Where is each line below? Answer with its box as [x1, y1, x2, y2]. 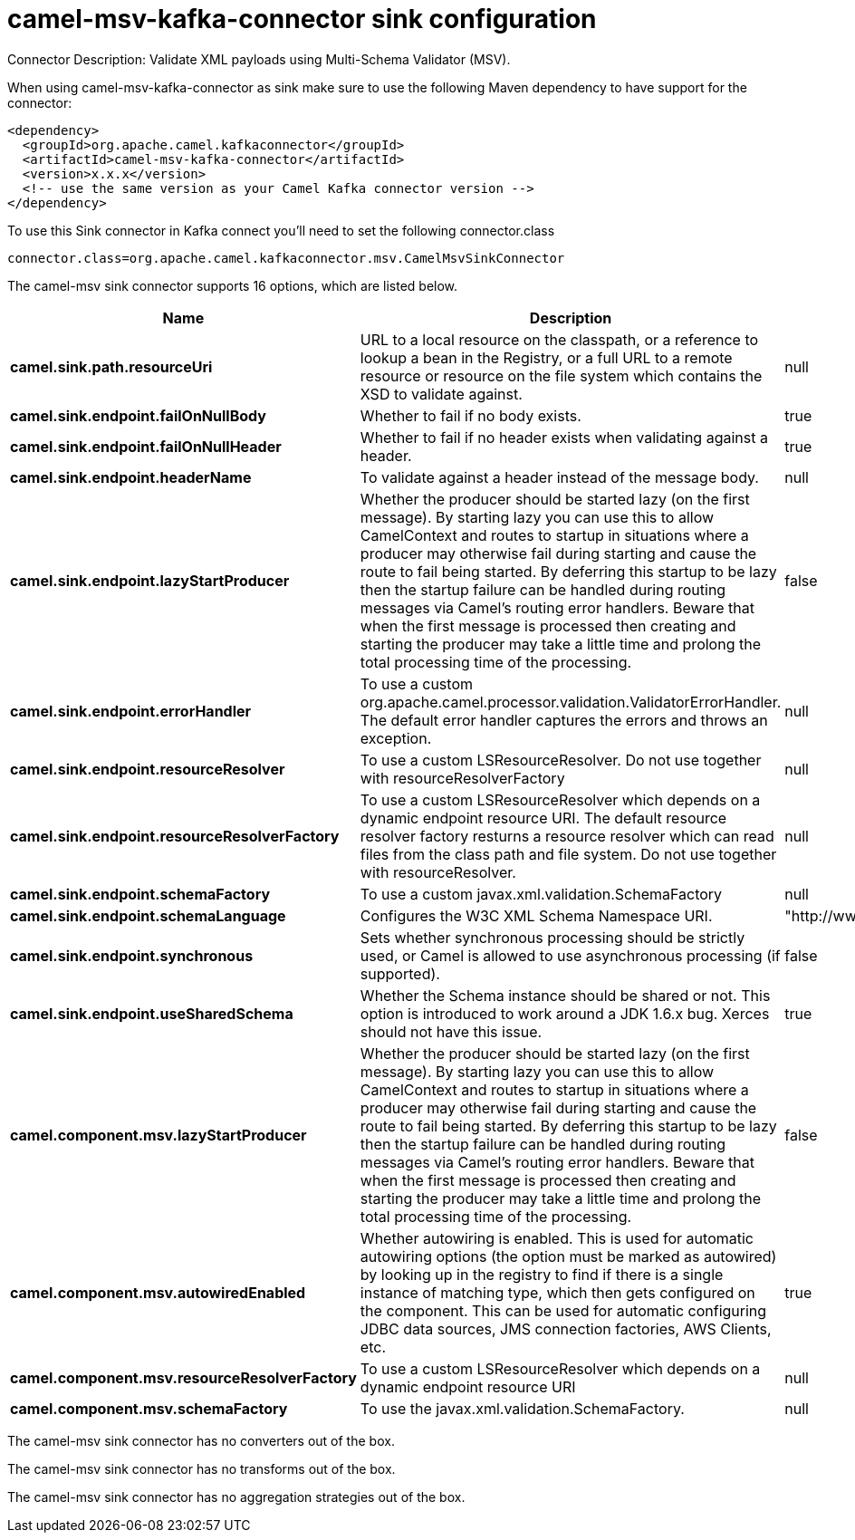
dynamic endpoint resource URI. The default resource [360, 808, 727, 827]
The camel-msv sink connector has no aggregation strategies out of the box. [7, 1488, 466, 1505]
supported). [360, 964, 440, 983]
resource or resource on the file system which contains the [360, 366, 763, 385]
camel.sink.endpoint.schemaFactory [10, 884, 271, 903]
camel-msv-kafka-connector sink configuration [7, 4, 597, 34]
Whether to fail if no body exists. [360, 406, 581, 425]
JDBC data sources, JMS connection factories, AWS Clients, [360, 1319, 772, 1338]
